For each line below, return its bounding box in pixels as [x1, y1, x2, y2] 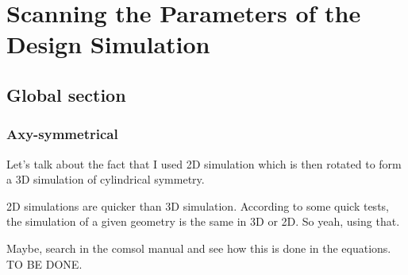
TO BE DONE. [6, 255, 83, 272]
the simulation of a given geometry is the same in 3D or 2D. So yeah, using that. [6, 213, 400, 230]
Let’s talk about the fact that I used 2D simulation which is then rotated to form [6, 155, 402, 172]
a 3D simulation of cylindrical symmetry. [6, 171, 205, 188]
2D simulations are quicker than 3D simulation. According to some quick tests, [6, 197, 389, 214]
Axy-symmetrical [6, 124, 118, 144]
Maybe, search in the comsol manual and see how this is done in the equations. [6, 239, 391, 256]
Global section [6, 82, 126, 107]
